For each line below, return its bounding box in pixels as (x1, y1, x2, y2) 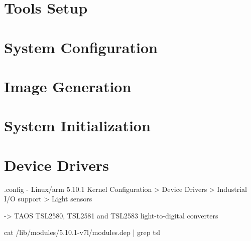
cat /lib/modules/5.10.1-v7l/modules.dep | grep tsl (4, 227, 161, 237)
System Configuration (4, 37, 158, 57)
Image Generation (4, 76, 132, 96)
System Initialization (4, 115, 151, 136)
